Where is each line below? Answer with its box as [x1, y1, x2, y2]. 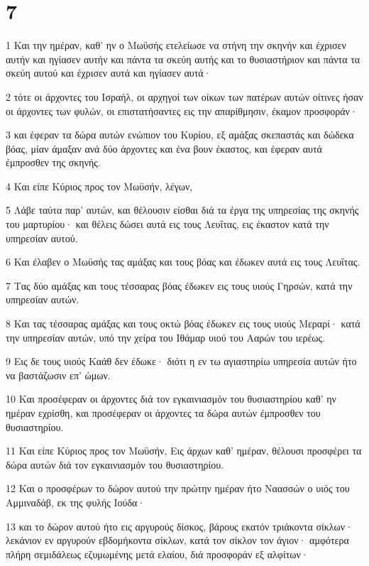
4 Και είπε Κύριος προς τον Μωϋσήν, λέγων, [6, 178, 193, 193]
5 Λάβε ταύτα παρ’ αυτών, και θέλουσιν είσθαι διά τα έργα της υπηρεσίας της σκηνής [6, 202, 359, 217]
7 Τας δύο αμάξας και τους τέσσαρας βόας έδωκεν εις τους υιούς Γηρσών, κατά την [6, 278, 353, 293]
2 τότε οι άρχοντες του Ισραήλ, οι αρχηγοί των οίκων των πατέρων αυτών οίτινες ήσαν [6, 89, 363, 104]
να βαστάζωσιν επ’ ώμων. [6, 367, 111, 382]
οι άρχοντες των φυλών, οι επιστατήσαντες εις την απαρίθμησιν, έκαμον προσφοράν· [6, 103, 358, 118]
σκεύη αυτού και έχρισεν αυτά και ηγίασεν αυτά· [6, 65, 211, 80]
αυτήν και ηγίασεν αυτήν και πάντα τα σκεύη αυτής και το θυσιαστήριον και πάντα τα [6, 51, 360, 66]
